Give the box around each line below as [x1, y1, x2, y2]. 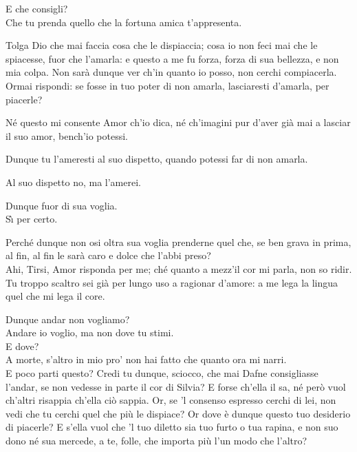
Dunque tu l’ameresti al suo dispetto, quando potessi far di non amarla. [6, 152, 308, 166]
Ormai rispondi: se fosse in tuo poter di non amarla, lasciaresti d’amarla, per [6, 78, 329, 92]
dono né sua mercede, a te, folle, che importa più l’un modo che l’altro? [6, 433, 307, 448]
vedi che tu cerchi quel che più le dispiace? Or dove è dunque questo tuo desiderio [6, 406, 351, 420]
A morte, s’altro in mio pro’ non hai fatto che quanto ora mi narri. [6, 352, 287, 367]
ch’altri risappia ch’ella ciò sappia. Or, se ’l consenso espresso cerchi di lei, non [6, 393, 336, 407]
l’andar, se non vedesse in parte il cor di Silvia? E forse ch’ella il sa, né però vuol [6, 379, 346, 393]
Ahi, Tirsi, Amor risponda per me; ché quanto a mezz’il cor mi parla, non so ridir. [6, 261, 352, 276]
